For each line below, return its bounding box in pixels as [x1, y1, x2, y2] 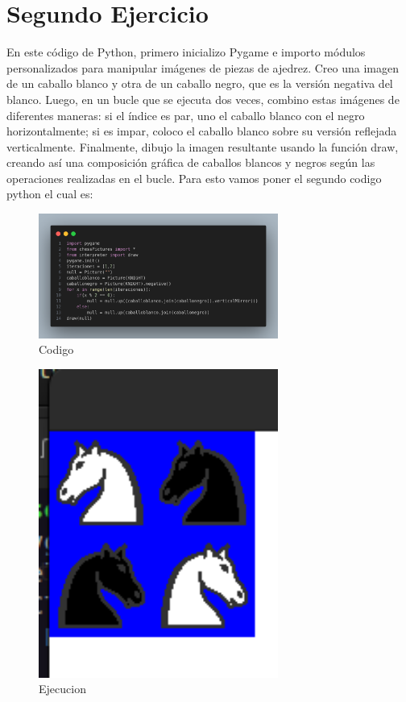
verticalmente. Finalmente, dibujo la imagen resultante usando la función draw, [6, 138, 399, 155]
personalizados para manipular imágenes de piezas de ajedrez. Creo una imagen [6, 59, 399, 76]
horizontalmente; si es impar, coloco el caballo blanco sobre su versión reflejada [6, 123, 397, 139]
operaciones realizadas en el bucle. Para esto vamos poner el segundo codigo [6, 169, 382, 186]
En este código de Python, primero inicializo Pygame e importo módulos [6, 44, 366, 60]
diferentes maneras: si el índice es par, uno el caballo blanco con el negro [6, 106, 365, 123]
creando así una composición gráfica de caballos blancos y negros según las [6, 154, 375, 171]
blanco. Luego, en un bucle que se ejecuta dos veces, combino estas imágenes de [6, 90, 400, 107]
